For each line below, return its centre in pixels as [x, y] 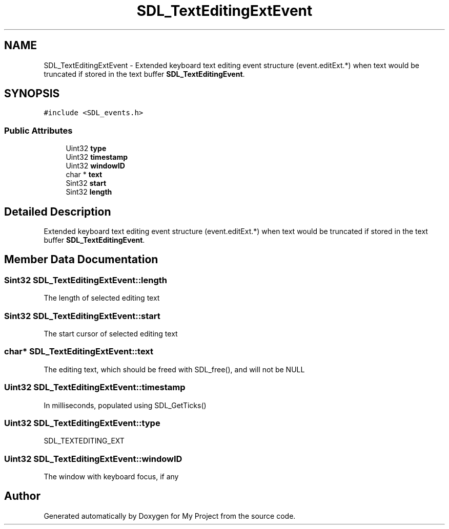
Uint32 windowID [95, 166]
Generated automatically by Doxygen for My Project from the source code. [170, 516]
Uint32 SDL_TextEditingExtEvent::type [82, 423]
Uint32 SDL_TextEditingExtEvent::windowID [93, 459]
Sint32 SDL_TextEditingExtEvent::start [82, 316]
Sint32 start [86, 183]
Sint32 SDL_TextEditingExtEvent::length [86, 280]
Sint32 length [89, 192]
